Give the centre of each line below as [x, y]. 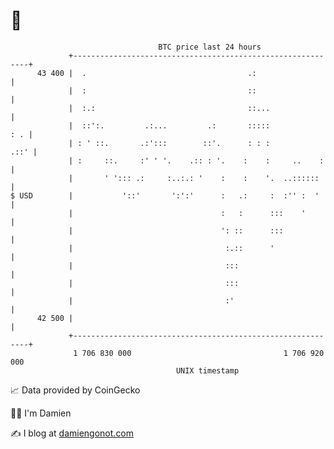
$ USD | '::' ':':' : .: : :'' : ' [165, 195]
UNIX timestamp [207, 370]
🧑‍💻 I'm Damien [41, 413]
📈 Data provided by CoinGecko [75, 390]
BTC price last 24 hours [210, 47]
